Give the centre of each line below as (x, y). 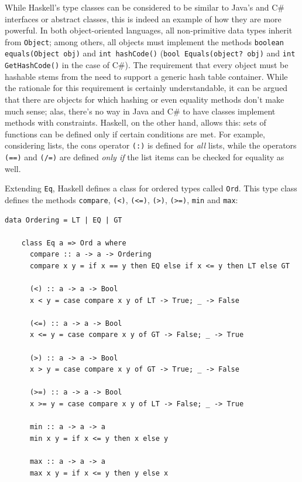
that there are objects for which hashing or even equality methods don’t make (145, 99)
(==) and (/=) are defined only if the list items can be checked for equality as (145, 156)
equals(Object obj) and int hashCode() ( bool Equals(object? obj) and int (150, 53)
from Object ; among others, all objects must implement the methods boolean (144, 41)
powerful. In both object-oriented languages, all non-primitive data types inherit (149, 30)
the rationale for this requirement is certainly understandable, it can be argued (146, 88)
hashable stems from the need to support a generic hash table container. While (146, 76)
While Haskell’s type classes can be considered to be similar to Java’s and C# (145, 7)
